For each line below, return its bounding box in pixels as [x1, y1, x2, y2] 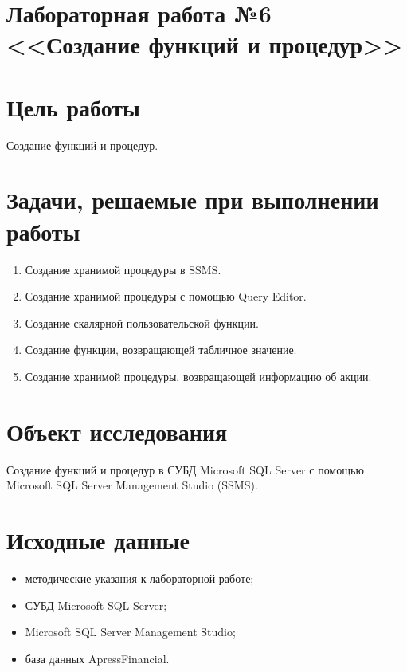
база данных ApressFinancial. [25, 650, 170, 666]
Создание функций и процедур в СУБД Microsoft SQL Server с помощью [6, 461, 364, 477]
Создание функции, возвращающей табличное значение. [25, 341, 297, 358]
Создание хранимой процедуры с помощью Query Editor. [25, 288, 307, 305]
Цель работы [6, 90, 140, 123]
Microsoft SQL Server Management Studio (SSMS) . [6, 477, 258, 493]
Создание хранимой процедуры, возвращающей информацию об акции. [25, 367, 372, 384]
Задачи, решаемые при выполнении [6, 183, 379, 216]
